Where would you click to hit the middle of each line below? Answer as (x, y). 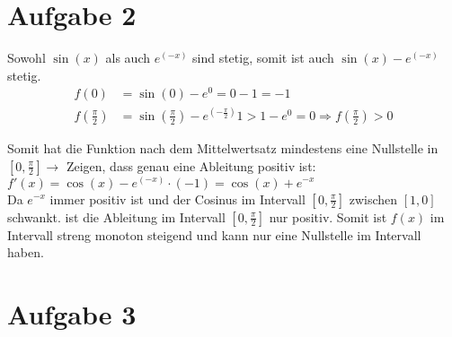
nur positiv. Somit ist (328, 216)
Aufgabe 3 (72, 313)
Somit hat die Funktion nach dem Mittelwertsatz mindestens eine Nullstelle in (223, 147)
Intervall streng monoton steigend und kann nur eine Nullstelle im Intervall (214, 234)
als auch (128, 58)
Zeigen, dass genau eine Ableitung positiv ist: (191, 165)
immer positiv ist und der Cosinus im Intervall (177, 199)
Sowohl (27, 58)
